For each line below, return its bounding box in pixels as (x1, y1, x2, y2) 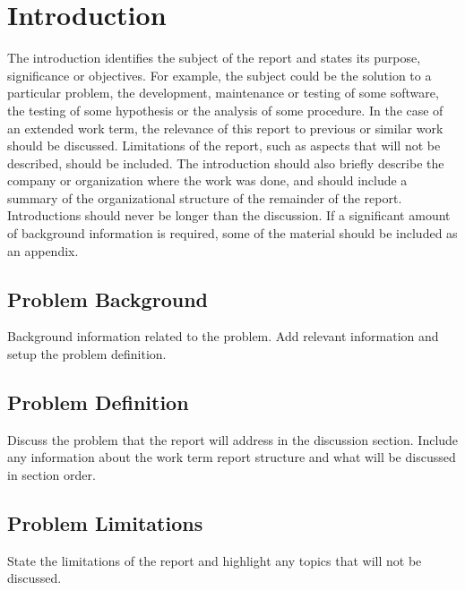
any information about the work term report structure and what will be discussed (7, 448, 456, 466)
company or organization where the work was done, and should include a (7, 171, 408, 190)
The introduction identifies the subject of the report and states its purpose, (7, 48, 421, 67)
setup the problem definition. (7, 345, 167, 363)
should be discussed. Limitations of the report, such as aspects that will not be (7, 136, 441, 155)
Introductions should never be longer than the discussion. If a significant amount (7, 206, 451, 225)
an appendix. (7, 241, 79, 260)
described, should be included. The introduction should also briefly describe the (7, 153, 444, 172)
